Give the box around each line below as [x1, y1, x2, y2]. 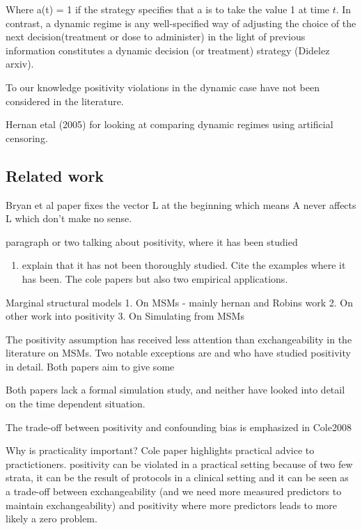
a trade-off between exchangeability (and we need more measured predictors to [6, 484, 342, 499]
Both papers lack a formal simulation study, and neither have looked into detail [6, 382, 345, 397]
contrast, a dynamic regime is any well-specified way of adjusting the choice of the [6, 15, 356, 30]
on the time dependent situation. [6, 396, 145, 411]
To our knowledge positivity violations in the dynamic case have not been [6, 79, 320, 94]
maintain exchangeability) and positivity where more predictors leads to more [6, 497, 338, 512]
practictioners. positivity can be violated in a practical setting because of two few [6, 456, 353, 471]
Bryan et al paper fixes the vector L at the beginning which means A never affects [6, 197, 356, 212]
